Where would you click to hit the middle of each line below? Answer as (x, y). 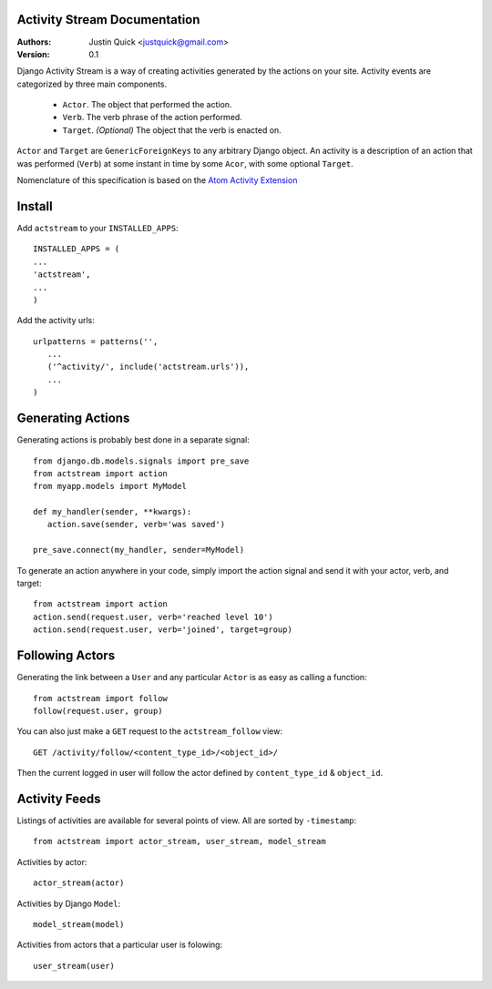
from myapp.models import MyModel (110, 486)
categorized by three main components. (92, 84)
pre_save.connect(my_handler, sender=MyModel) (139, 550)
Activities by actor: (52, 862)
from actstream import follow (101, 698)
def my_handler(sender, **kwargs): (113, 512)
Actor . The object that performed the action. (147, 105)
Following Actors (66, 656)
